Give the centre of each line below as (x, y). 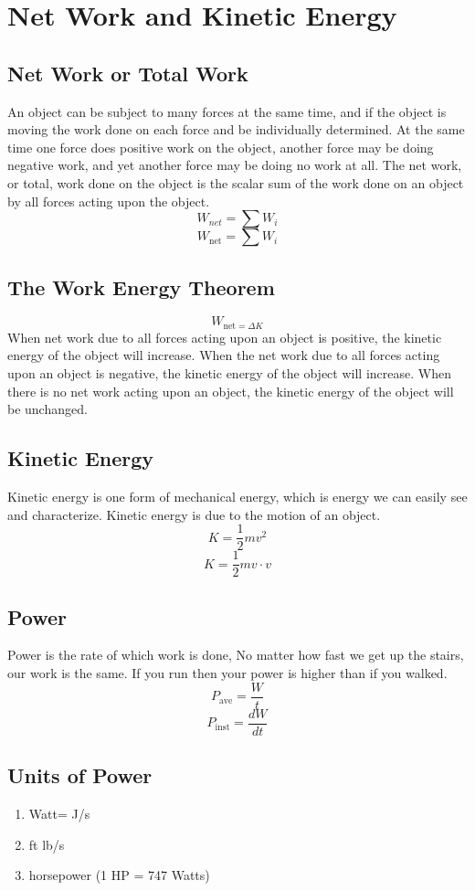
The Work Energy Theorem (141, 286)
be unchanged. (47, 409)
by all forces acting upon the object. (109, 201)
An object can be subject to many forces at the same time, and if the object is (227, 111)
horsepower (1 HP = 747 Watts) (119, 875)
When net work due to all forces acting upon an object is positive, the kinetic (225, 337)
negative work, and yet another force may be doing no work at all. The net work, (235, 165)
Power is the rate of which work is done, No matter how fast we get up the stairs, (236, 655)
